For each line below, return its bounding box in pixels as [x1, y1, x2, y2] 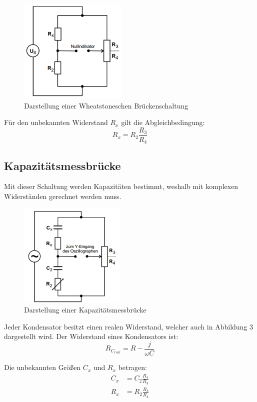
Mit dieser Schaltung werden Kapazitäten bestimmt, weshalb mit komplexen [4, 181, 238, 191]
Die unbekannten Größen [4, 362, 81, 372]
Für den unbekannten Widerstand [4, 117, 108, 127]
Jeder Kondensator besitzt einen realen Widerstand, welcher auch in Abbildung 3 [4, 321, 253, 331]
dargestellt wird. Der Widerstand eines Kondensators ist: [4, 331, 178, 341]
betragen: [118, 362, 147, 372]
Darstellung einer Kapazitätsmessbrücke [24, 304, 146, 315]
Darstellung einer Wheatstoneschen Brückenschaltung [24, 100, 188, 110]
